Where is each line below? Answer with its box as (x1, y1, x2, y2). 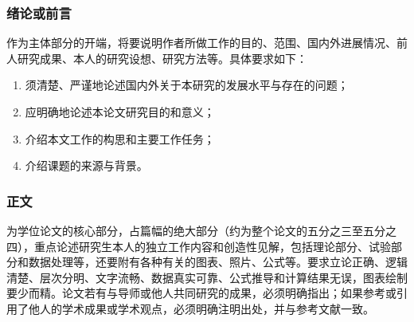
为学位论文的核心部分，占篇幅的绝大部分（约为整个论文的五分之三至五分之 (6, 222, 396, 238)
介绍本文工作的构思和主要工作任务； (25, 130, 215, 147)
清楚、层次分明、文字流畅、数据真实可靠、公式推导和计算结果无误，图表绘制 (6, 269, 408, 285)
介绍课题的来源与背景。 (25, 157, 148, 174)
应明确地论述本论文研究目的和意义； (25, 104, 215, 120)
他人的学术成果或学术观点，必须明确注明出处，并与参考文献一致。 (28, 300, 374, 316)
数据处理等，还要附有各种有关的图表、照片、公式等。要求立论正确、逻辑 (28, 253, 408, 270)
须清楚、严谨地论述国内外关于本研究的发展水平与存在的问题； (25, 77, 349, 93)
